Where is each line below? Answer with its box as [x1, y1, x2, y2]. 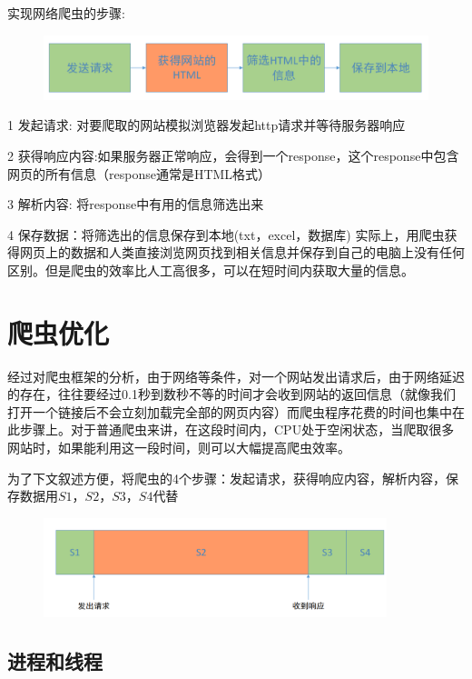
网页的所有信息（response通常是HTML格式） [7, 164, 271, 183]
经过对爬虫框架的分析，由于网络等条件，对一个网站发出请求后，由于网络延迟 [7, 366, 465, 385]
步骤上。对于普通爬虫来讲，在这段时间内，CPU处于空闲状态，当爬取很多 [19, 420, 455, 439]
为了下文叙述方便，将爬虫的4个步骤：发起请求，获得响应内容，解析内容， [7, 468, 446, 487]
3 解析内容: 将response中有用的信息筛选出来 [7, 195, 264, 214]
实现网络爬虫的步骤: [7, 4, 125, 22]
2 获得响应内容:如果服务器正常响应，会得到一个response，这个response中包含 [7, 146, 459, 165]
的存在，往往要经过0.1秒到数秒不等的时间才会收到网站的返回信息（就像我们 [7, 384, 456, 404]
